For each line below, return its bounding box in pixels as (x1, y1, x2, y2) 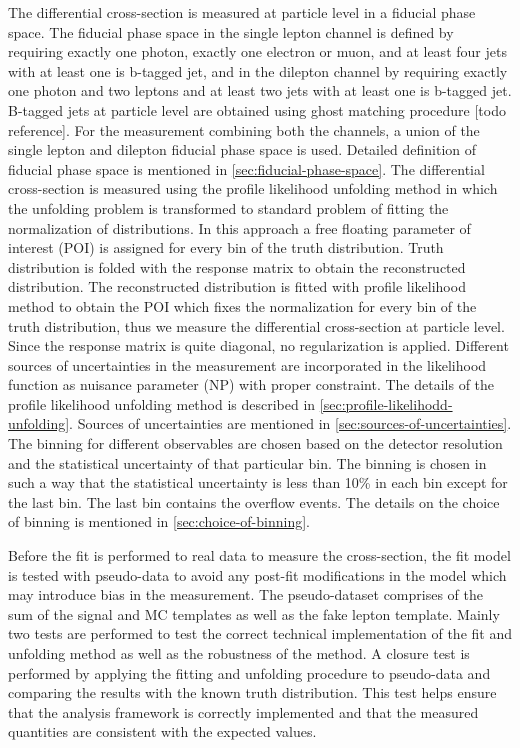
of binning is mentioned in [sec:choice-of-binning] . (8, 511, 310, 532)
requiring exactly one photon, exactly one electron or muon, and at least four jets (8, 41, 507, 62)
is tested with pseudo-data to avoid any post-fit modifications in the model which (8, 564, 507, 585)
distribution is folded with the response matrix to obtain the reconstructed (8, 256, 466, 277)
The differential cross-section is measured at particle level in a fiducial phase (8, 2, 476, 22)
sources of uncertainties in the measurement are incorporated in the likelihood (8, 354, 487, 375)
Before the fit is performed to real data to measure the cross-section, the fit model (8, 545, 511, 566)
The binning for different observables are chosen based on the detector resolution (8, 433, 503, 454)
